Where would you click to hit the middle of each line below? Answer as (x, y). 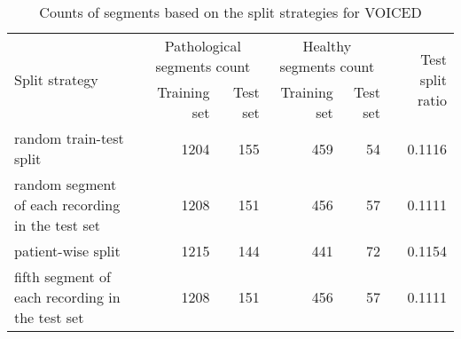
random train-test (69, 138)
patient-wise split (67, 251)
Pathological (203, 46)
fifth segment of (63, 276)
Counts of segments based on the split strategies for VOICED (230, 12)
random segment (66, 184)
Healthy (327, 46)
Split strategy (56, 79)
